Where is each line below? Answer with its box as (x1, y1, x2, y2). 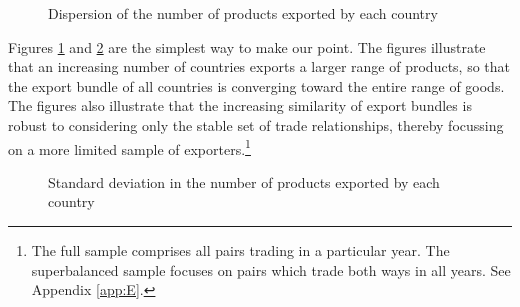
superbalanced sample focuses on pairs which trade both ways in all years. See (31, 259, 511, 280)
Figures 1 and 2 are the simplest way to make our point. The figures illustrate (8, 36, 486, 57)
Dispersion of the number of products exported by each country (48, 3, 438, 23)
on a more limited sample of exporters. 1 (8, 135, 251, 159)
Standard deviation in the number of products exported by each (48, 171, 440, 192)
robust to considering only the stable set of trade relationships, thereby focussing (8, 114, 504, 135)
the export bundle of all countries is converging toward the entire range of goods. (8, 75, 505, 96)
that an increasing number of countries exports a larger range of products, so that (8, 56, 510, 77)
